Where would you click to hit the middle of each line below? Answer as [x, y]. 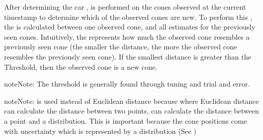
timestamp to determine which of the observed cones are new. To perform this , [128, 17]
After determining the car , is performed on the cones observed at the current [125, 7]
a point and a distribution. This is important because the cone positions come [126, 120]
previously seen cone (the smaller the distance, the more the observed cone [121, 47]
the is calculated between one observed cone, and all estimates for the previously [130, 27]
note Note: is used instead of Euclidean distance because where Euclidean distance [131, 101]
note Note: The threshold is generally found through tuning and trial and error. [127, 84]
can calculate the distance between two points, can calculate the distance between [132, 111]
